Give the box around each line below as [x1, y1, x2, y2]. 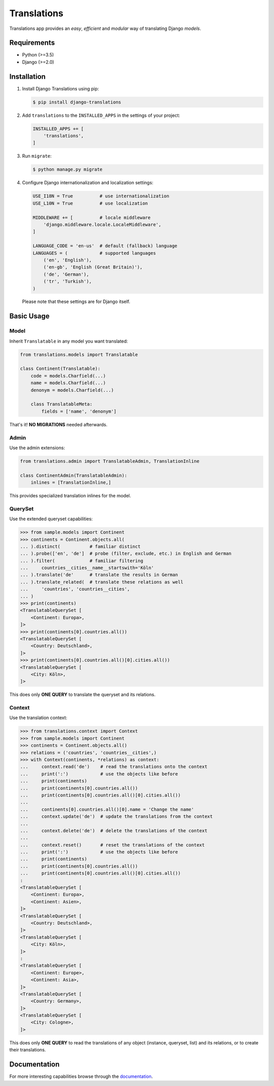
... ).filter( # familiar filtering [20, 558, 144, 563]
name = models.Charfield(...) [30, 380, 106, 386]
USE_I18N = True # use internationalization [32, 193, 169, 199]
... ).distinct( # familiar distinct [20, 544, 141, 549]
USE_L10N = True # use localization [32, 200, 148, 206]
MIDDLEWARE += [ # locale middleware [32, 215, 151, 220]
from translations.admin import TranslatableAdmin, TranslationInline [20, 458, 200, 464]
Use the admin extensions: [9, 445, 65, 451]
